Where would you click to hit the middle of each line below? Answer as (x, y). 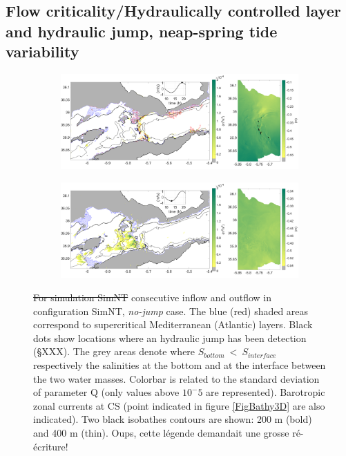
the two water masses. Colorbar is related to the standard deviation (176, 378)
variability (42, 51)
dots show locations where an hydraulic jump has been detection (170, 338)
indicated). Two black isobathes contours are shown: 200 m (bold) (173, 419)
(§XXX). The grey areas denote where (114, 351)
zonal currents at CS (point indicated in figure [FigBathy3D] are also (179, 405)
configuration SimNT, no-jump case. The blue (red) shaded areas (171, 311)
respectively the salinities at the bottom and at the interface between (180, 364)
